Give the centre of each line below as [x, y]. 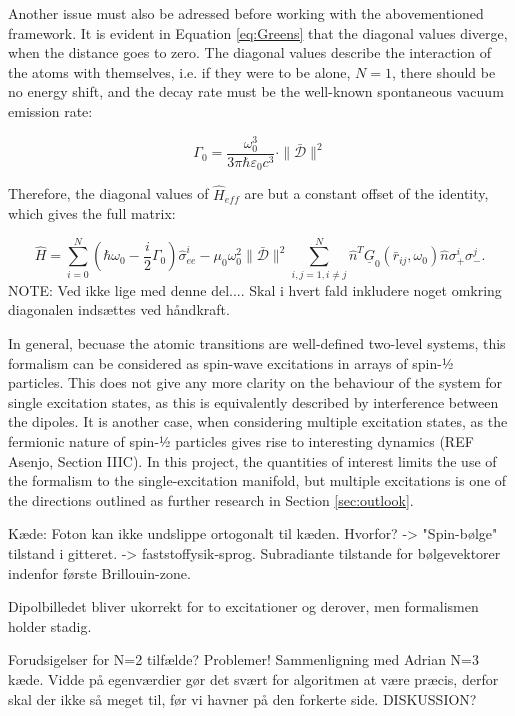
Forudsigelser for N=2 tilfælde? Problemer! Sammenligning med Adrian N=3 [243, 659]
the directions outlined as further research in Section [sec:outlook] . [211, 499]
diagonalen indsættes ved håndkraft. [119, 309]
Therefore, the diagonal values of [108, 193]
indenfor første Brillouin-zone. [99, 572]
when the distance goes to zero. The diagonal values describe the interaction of [249, 52]
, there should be [444, 71]
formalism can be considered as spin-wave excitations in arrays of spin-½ [231, 362]
